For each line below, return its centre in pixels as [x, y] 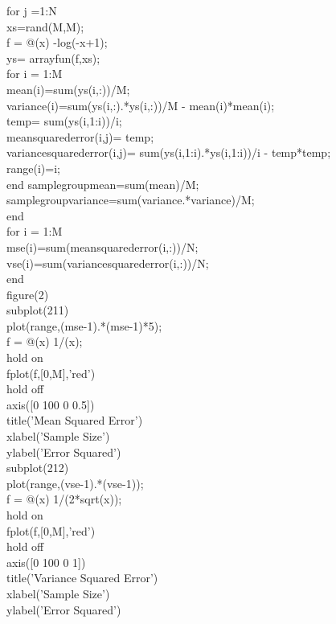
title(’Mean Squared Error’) [75, 420]
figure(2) [28, 294]
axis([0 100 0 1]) [46, 562]
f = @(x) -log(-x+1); [57, 42]
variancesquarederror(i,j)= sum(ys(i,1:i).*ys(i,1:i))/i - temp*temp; [169, 152]
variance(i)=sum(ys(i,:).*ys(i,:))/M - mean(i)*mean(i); [141, 105]
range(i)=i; [33, 168]
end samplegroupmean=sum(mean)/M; [103, 184]
